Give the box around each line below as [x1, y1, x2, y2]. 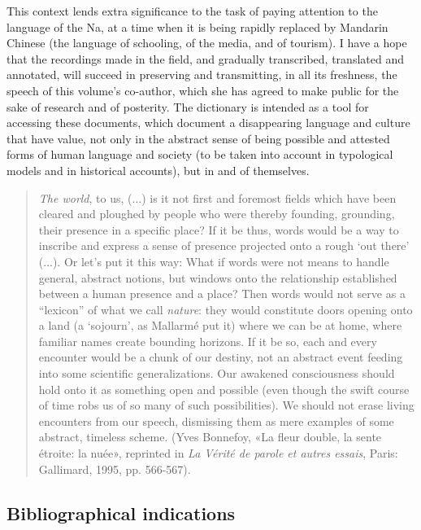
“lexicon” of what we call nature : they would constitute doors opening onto [38, 300, 413, 318]
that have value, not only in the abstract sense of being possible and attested [7, 129, 390, 147]
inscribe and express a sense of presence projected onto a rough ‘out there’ [38, 237, 410, 254]
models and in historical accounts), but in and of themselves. [7, 161, 310, 178]
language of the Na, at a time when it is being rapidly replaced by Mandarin [7, 18, 388, 35]
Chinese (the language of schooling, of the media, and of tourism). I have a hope [7, 34, 407, 51]
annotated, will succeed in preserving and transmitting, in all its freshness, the [7, 66, 397, 83]
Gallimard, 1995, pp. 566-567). [38, 460, 191, 477]
